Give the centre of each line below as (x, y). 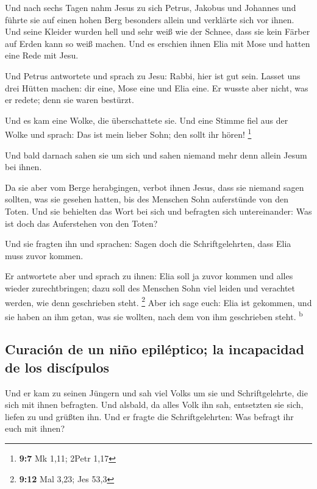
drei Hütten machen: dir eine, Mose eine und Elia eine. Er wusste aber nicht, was (157, 87)
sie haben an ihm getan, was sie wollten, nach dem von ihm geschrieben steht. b (154, 315)
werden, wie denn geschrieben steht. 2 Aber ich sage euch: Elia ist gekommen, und (158, 301)
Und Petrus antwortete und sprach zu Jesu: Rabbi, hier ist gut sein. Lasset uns (153, 75)
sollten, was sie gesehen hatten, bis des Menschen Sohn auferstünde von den (147, 199)
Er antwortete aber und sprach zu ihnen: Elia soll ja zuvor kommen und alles (149, 276)
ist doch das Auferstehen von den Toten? (81, 223)
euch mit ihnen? (35, 428)
